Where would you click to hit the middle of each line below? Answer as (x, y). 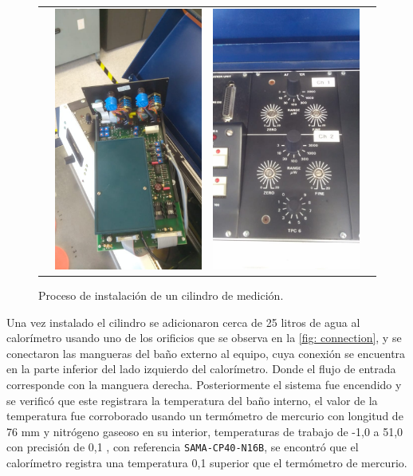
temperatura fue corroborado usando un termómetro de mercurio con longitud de (205, 416)
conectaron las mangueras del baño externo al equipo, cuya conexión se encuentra (206, 353)
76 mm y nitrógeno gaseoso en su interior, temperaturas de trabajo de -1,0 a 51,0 (205, 431)
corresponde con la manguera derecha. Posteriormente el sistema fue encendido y (204, 384)
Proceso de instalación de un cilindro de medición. (161, 295)
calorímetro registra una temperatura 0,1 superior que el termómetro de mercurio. (207, 462)
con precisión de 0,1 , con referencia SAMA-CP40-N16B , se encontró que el (183, 447)
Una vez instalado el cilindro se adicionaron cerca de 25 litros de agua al (183, 322)
